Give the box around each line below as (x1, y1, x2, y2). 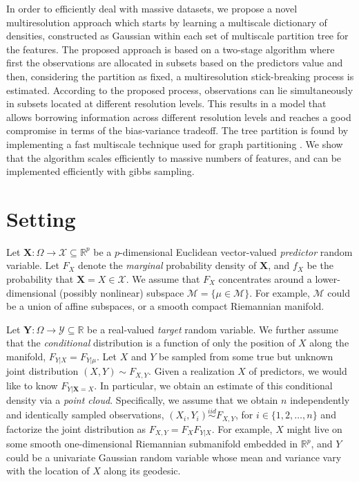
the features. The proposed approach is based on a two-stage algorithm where (6, 41, 335, 56)
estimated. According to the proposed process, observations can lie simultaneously (6, 82, 353, 97)
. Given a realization (148, 364, 235, 378)
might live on (287, 421, 342, 436)
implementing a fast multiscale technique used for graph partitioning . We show (6, 136, 343, 151)
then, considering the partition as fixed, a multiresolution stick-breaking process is (6, 68, 354, 83)
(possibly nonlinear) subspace (59, 285, 184, 299)
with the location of (6, 463, 90, 478)
